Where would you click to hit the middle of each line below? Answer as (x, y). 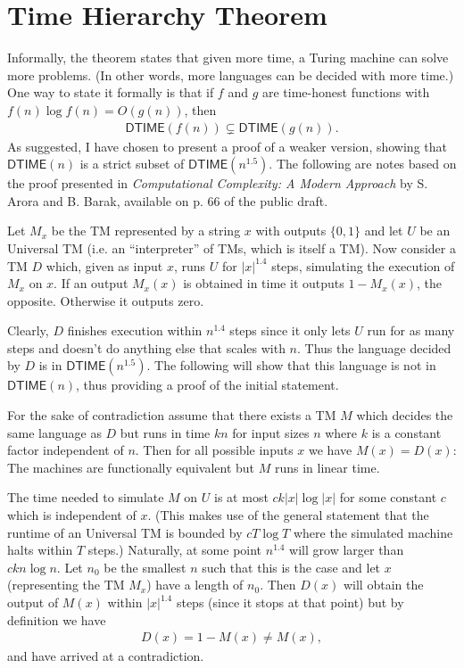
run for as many (411, 330)
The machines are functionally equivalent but (131, 467)
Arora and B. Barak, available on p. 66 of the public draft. (168, 200)
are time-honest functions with (346, 92)
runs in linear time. (327, 467)
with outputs (291, 231)
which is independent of (72, 515)
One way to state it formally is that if (111, 92)
